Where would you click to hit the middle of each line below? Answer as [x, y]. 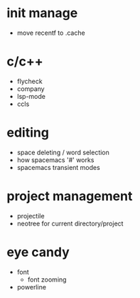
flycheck [30, 81]
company [31, 89]
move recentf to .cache [51, 33]
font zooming [47, 280]
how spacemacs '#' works [55, 160]
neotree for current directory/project [70, 223]
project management [70, 196]
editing [28, 133]
